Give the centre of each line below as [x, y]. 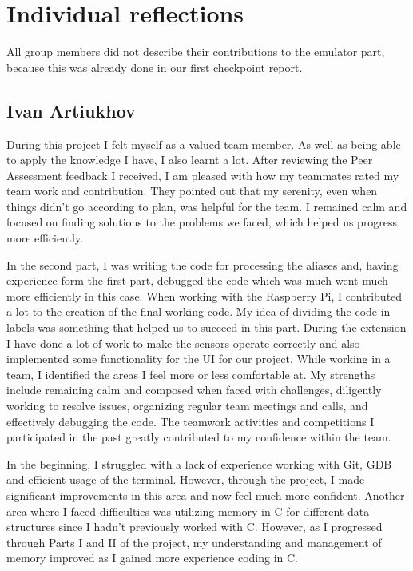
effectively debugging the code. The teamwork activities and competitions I [191, 421]
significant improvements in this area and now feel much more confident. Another [206, 495]
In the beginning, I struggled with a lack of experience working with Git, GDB [199, 463]
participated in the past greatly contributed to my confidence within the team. [199, 437]
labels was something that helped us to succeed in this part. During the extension [206, 327]
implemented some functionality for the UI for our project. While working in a [199, 359]
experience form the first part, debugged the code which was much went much [197, 280]
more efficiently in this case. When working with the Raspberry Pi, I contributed [205, 295]
